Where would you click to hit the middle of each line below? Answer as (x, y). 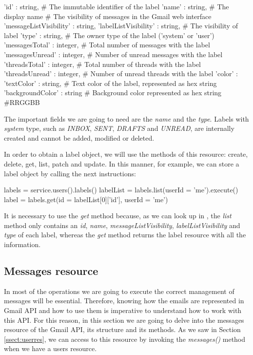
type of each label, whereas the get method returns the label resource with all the (125, 235)
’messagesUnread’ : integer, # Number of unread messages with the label (113, 54)
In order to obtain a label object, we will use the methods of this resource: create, (126, 154)
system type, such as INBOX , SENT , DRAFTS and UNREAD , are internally (119, 128)
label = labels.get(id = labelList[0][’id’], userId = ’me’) (86, 199)
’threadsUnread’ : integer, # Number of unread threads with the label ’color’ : (121, 73)
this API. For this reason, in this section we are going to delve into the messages (124, 320)
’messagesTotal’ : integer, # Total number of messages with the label (107, 45)
